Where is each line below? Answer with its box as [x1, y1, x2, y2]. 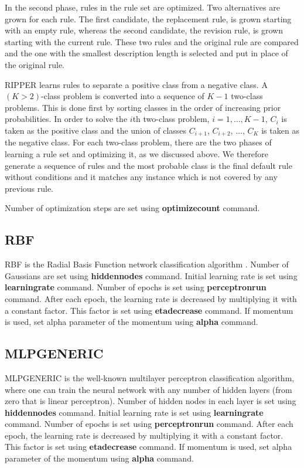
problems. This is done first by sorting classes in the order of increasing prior [5, 101, 281, 113]
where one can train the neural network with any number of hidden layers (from [5, 383, 292, 395]
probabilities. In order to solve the [5, 113, 128, 125]
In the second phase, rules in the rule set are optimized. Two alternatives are [5, 1, 280, 13]
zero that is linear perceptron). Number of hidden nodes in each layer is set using [5, 395, 296, 407]
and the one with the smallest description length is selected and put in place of [5, 47, 288, 59]
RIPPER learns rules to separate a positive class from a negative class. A [5, 78, 268, 90]
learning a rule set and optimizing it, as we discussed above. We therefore [5, 147, 269, 160]
